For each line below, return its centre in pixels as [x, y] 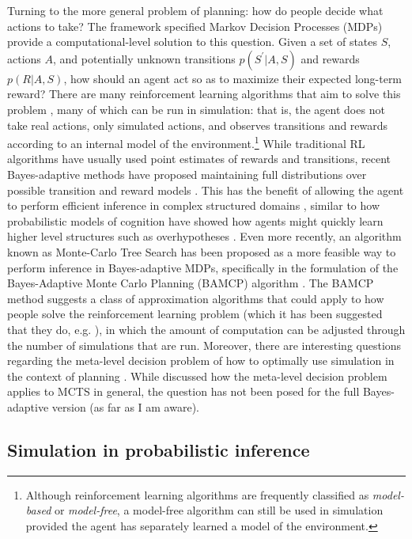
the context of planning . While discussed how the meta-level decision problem [197, 376]
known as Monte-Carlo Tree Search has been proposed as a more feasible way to [202, 251]
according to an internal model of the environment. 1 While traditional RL [186, 142]
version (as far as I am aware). [125, 406]
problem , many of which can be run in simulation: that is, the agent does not [196, 109]
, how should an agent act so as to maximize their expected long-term [233, 78]
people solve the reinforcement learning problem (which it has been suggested [195, 314]
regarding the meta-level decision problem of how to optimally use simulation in [201, 361]
